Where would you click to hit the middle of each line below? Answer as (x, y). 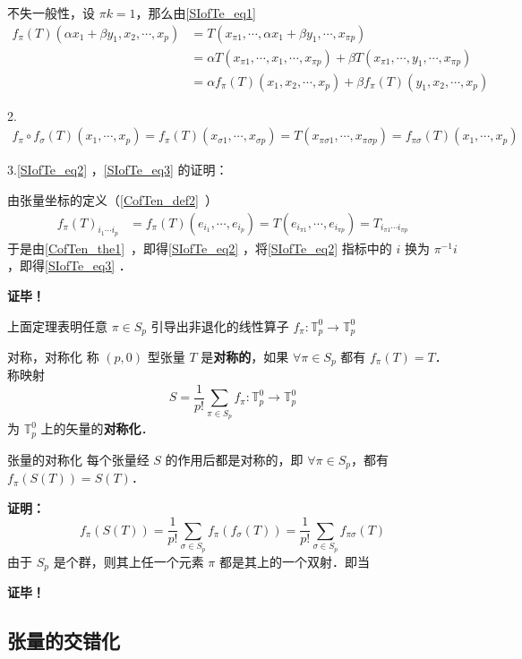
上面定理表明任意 (57, 325)
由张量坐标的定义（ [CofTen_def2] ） (112, 199)
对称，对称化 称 (53, 356)
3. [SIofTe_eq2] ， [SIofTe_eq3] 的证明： (118, 170)
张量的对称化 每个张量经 (78, 459)
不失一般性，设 (51, 13)
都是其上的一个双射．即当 (294, 561)
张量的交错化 (64, 640)
